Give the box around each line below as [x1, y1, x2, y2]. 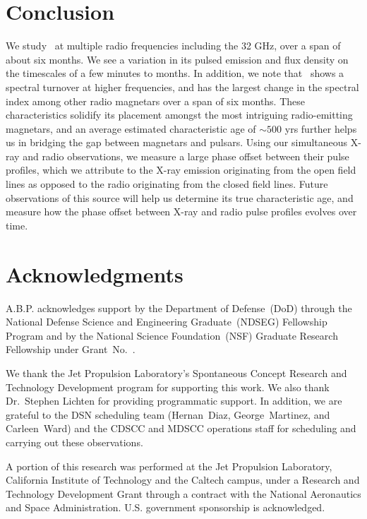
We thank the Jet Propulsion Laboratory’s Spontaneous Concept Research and [6, 365, 347, 380]
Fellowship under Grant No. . [6, 342, 136, 357]
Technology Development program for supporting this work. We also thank [6, 379, 330, 394]
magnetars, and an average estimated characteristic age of [6, 121, 256, 136]
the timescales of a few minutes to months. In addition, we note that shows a [6, 66, 344, 80]
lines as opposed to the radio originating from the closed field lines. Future [6, 177, 328, 191]
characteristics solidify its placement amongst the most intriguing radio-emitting [6, 107, 353, 122]
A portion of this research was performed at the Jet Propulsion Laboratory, [6, 458, 332, 473]
